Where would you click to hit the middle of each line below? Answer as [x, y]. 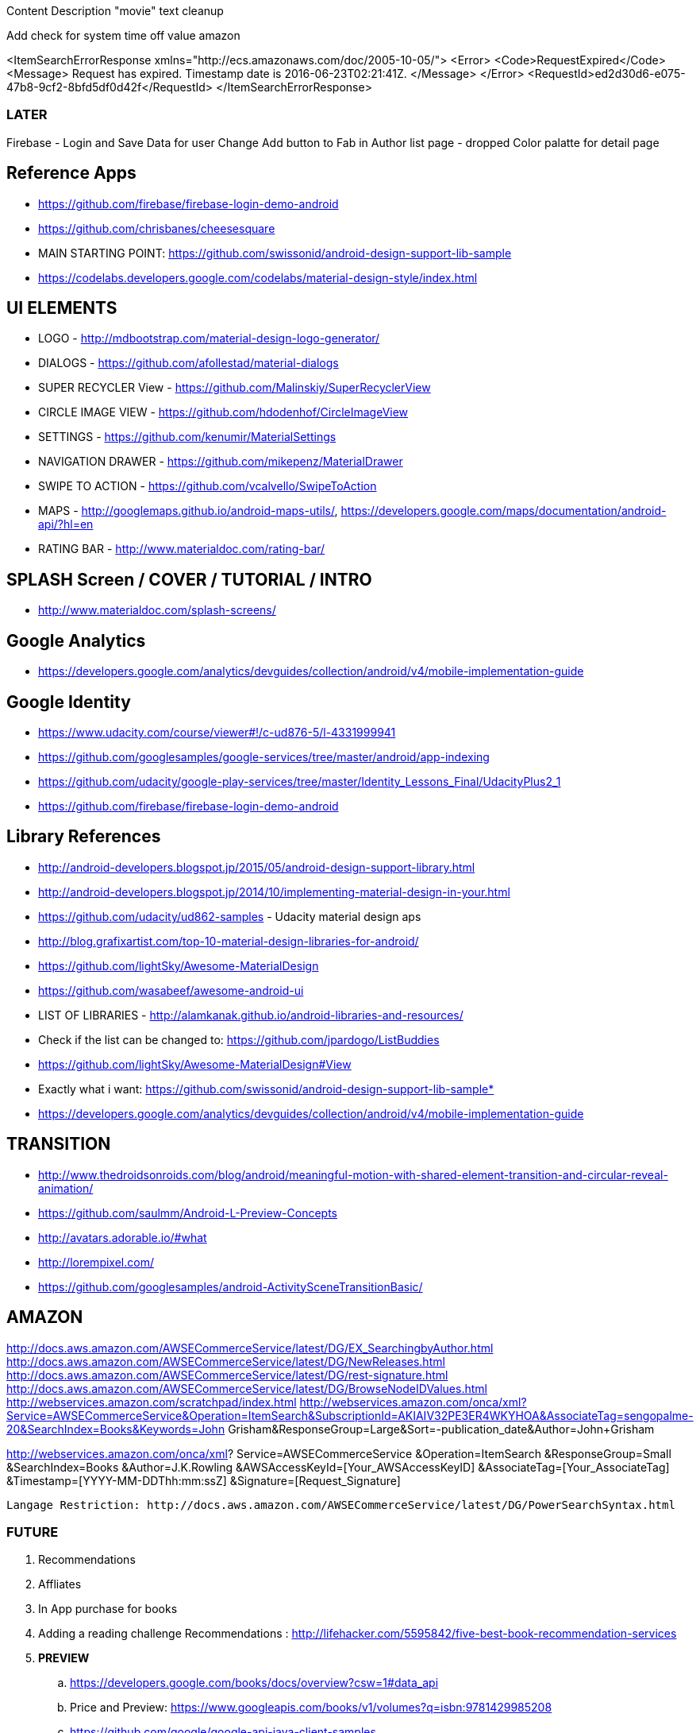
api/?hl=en [66, 524]
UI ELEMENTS [62, 308]
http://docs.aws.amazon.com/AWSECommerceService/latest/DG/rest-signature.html [227, 1375]
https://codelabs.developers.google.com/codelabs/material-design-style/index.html [258, 277]
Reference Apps [71, 173]
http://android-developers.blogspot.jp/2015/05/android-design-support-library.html [257, 867]
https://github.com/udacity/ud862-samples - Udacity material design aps [230, 916]
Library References [84, 837]
